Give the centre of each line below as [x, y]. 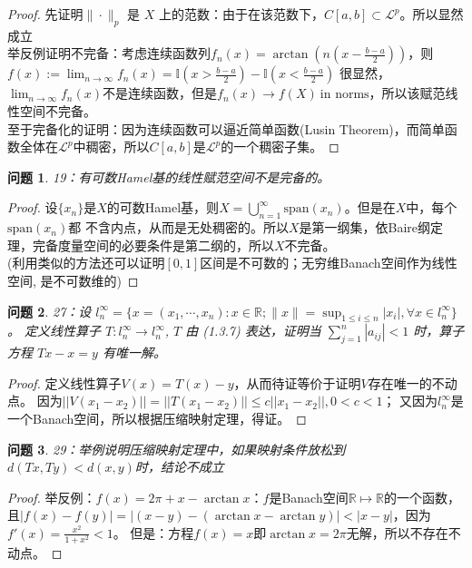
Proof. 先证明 [45, 14]
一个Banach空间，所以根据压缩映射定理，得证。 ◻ [157, 418]
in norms [344, 95]
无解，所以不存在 [397, 532]
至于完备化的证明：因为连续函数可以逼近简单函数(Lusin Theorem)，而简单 [226, 128]
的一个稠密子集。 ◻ [280, 147]
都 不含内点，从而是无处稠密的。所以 [178, 227]
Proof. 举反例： [52, 497]
